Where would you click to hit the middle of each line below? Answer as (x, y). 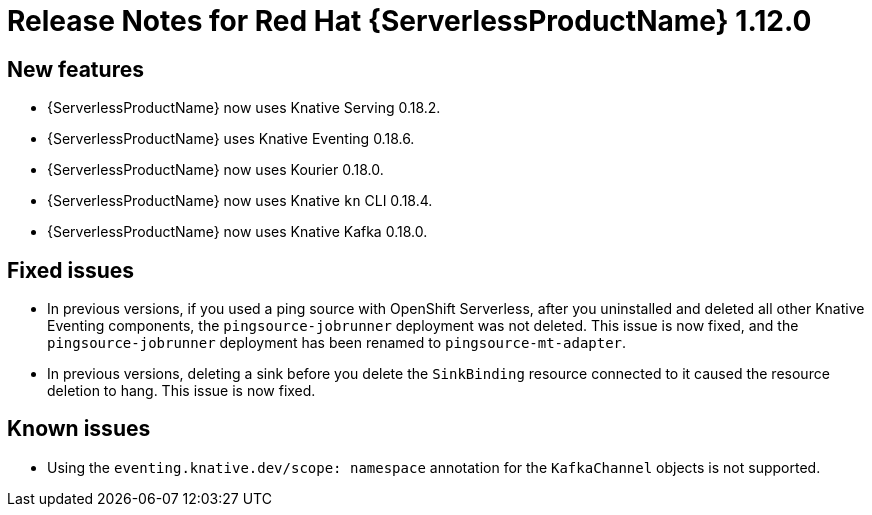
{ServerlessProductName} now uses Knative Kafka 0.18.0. (237, 232)
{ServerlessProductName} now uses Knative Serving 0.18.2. (244, 108)
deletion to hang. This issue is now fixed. (181, 391)
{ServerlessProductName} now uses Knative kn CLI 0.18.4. (240, 201)
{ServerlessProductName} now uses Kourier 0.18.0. (215, 170)
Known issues (79, 429)
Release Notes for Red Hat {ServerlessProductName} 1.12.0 (409, 21)
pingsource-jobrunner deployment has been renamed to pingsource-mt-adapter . (337, 343)
